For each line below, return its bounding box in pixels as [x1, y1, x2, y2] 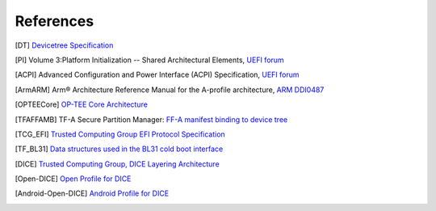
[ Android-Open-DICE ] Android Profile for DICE [15, 188, 170, 198]
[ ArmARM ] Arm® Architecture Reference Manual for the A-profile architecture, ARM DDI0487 [15, 85, 325, 95]
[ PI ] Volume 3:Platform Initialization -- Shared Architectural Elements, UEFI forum [15, 55, 284, 65]
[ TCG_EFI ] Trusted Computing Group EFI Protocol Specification [15, 129, 225, 139]
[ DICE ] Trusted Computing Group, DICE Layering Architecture [15, 158, 220, 169]
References [15, 12, 94, 30]
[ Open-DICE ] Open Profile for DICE [15, 174, 132, 184]
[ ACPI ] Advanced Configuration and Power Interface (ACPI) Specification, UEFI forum [15, 70, 300, 80]
